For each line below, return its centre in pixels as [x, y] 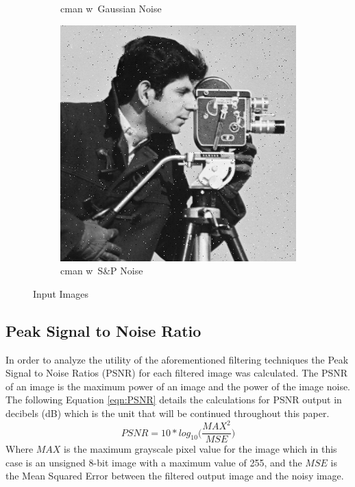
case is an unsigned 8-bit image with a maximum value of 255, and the [154, 462]
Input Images [61, 293]
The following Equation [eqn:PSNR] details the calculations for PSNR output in [174, 400]
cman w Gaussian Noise [111, 8]
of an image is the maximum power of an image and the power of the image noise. [178, 386]
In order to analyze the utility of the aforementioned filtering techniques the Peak [177, 359]
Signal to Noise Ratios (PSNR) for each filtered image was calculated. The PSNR [177, 373]
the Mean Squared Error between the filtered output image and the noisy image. [175, 476]
